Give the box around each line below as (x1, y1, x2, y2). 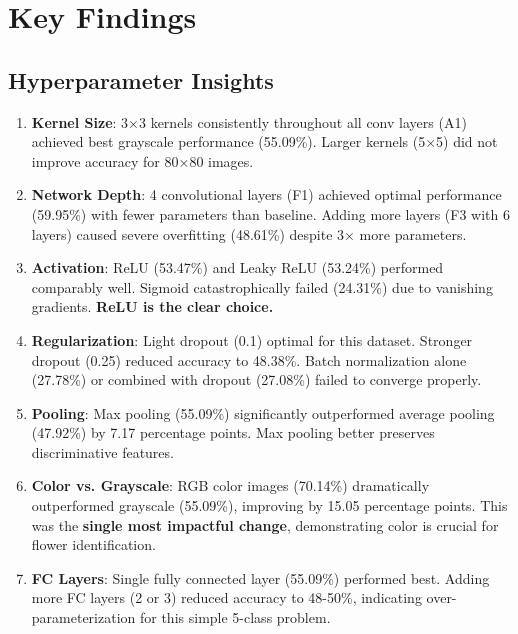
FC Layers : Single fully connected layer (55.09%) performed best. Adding (31, 567, 490, 588)
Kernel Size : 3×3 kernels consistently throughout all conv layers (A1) (31, 111, 467, 132)
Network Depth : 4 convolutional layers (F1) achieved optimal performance (31, 184, 502, 205)
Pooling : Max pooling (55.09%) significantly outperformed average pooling (31, 402, 495, 423)
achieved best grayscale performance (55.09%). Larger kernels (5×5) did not (31, 131, 498, 152)
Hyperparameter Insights (8, 64, 274, 95)
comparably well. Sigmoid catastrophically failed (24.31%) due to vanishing (31, 276, 493, 297)
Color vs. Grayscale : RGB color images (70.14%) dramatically (31, 475, 430, 496)
